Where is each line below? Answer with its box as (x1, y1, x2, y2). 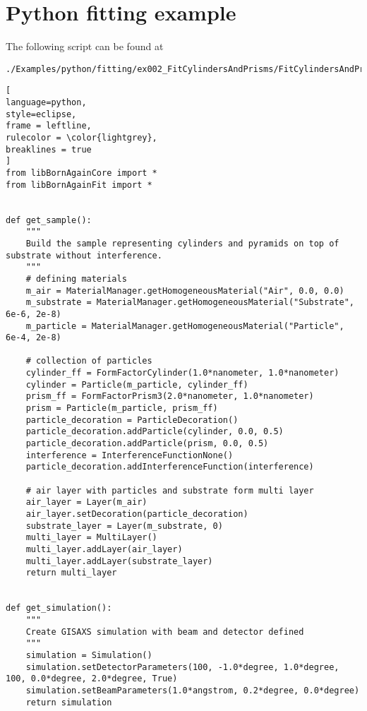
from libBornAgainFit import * (6, 179, 152, 190)
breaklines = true (6, 144, 92, 155)
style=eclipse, (6, 109, 77, 119)
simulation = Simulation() (25, 650, 152, 660)
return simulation (25, 697, 112, 707)
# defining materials (25, 273, 127, 284)
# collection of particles (25, 356, 152, 366)
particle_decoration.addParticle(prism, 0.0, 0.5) (25, 438, 269, 449)
